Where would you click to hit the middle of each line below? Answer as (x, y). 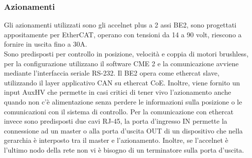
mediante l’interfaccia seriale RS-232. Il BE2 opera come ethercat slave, (112, 73)
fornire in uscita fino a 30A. (46, 44)
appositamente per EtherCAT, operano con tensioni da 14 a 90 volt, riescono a (123, 34)
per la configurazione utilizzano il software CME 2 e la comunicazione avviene (121, 63)
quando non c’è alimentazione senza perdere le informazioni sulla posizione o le (123, 101)
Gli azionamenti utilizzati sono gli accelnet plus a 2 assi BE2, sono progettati (120, 25)
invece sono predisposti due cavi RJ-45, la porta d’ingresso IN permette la (116, 121)
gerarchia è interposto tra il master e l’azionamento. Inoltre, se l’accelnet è (116, 140)
